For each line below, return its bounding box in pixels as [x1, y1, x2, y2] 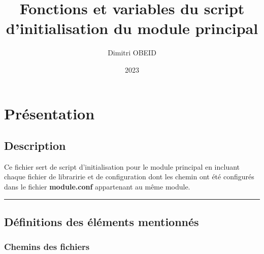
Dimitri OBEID [108, 47, 156, 58]
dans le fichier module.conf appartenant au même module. [4, 181, 190, 192]
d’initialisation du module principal [6, 18, 258, 39]
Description [4, 138, 66, 153]
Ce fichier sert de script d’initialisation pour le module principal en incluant [4, 161, 240, 172]
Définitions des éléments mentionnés [4, 214, 199, 230]
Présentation [4, 103, 95, 123]
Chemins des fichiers [4, 240, 90, 253]
